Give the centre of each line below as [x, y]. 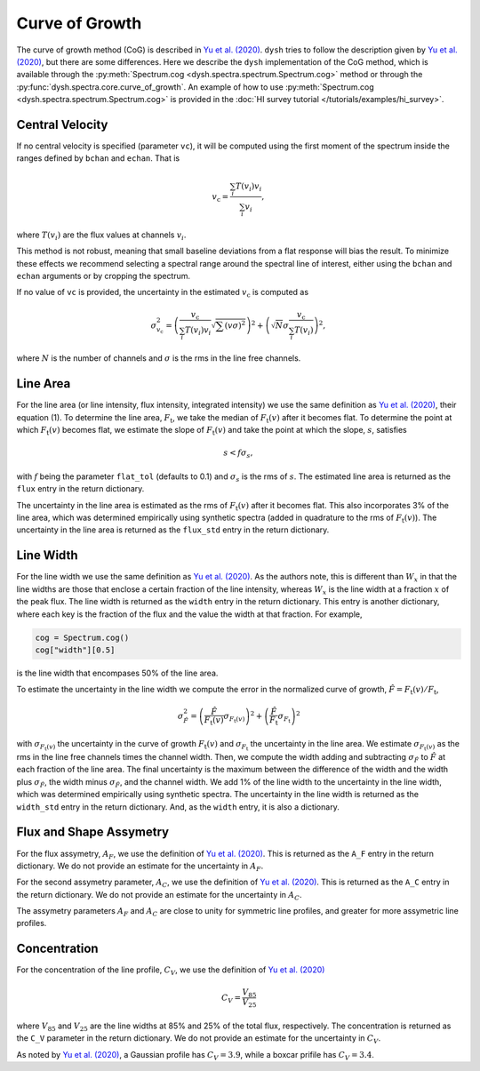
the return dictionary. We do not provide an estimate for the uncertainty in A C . [159, 895]
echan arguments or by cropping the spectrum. [104, 276]
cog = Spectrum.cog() [82, 637]
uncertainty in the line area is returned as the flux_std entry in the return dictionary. [173, 530]
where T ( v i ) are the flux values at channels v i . [101, 236]
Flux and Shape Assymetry [92, 832]
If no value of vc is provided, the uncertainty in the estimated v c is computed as [163, 293]
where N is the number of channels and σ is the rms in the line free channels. [159, 358]
